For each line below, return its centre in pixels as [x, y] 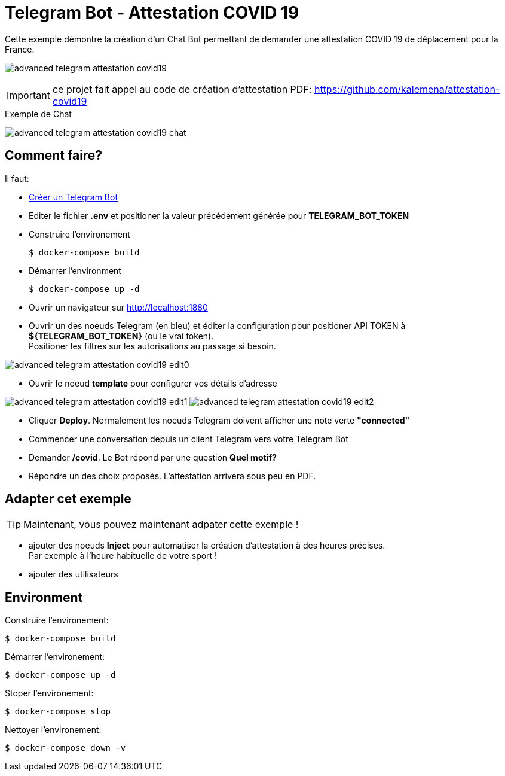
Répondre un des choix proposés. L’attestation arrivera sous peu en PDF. [172, 476]
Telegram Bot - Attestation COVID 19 [152, 13]
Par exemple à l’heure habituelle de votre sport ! [123, 556]
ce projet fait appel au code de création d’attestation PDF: [182, 89]
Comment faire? [54, 156]
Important [28, 95]
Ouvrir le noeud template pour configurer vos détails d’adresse [153, 383]
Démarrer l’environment [75, 270]
